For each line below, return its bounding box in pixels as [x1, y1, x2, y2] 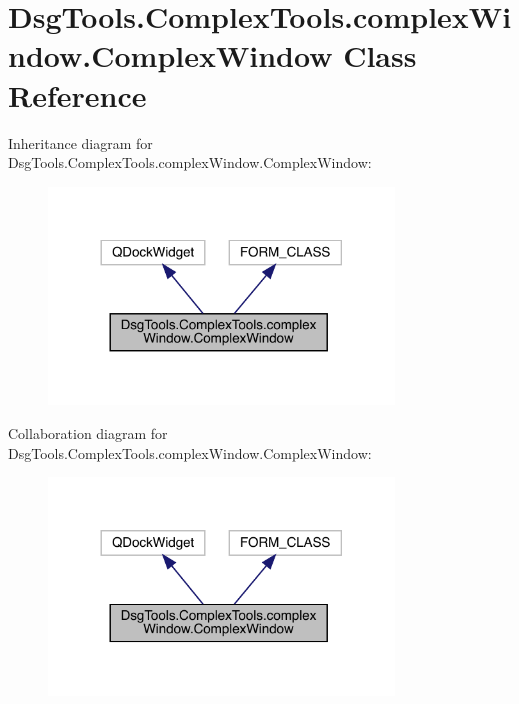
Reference [8, 74, 147, 115]
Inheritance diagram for [8, 132, 153, 153]
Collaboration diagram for [8, 423, 168, 444]
